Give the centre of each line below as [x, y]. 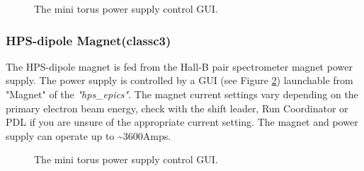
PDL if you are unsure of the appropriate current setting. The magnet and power [182, 122]
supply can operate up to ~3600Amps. [89, 135]
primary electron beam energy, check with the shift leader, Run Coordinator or [177, 108]
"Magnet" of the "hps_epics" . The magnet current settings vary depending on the [182, 94]
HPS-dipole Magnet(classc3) [89, 40]
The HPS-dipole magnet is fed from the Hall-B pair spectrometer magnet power [179, 66]
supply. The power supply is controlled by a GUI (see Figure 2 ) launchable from [180, 80]
